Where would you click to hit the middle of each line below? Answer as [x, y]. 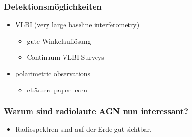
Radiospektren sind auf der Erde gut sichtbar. [83, 129]
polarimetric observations [53, 73]
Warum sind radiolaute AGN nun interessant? [96, 111]
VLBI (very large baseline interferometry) [77, 24]
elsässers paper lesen [57, 89]
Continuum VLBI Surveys [65, 57]
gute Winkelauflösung [59, 40]
